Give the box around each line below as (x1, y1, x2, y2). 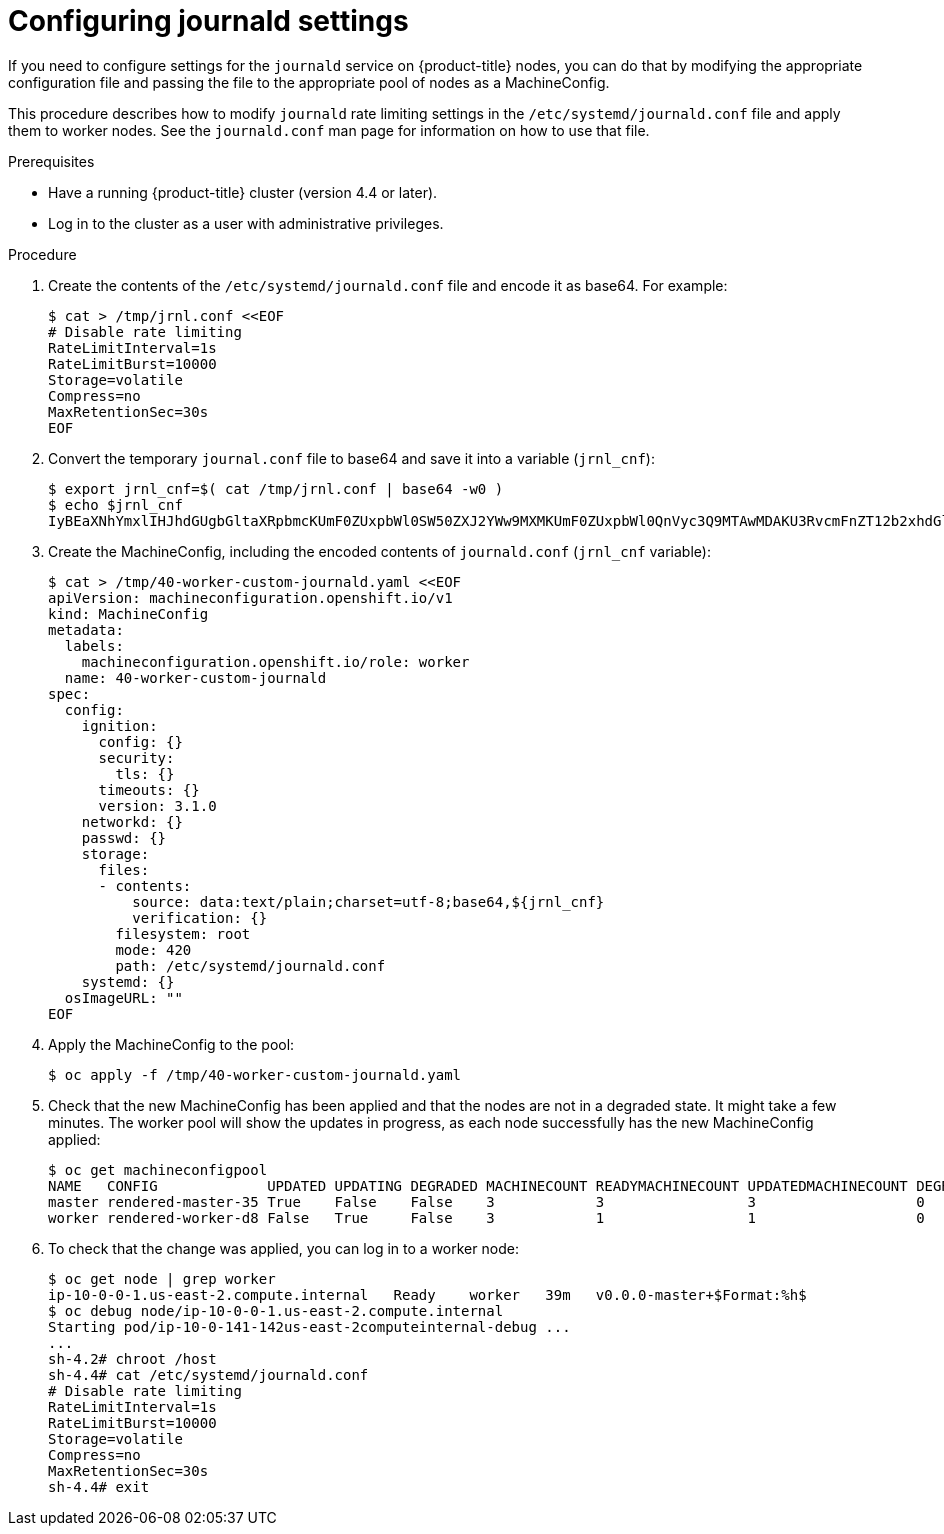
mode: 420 (115, 941, 192, 958)
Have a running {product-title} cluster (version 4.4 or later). (48, 183, 438, 201)
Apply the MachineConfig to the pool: (48, 1035, 295, 1053)
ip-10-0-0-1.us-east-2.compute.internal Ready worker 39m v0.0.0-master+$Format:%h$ (48, 1286, 807, 1303)
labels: (64, 637, 124, 654)
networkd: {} (81, 813, 183, 830)
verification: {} (132, 909, 268, 926)
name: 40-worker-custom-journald (64, 669, 327, 686)
